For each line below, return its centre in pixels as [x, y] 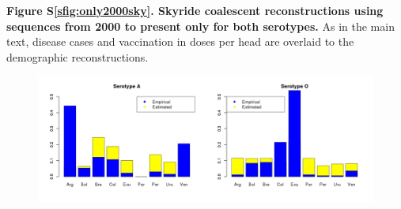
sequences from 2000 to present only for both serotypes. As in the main [200, 26]
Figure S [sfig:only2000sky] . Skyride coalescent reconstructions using [195, 10]
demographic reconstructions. [78, 56]
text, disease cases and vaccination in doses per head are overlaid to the [180, 41]
